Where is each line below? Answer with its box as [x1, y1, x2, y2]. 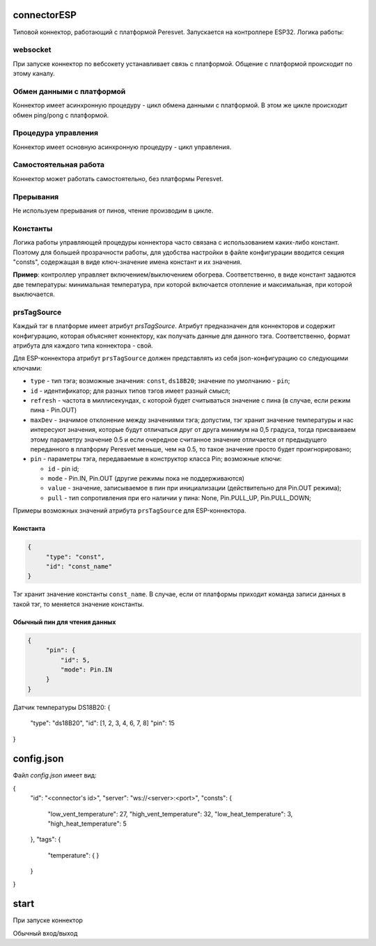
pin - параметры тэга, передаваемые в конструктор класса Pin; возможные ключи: [30, 455, 282, 463]
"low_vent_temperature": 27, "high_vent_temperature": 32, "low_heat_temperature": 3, [47, 809, 293, 818]
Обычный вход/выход [13, 929, 78, 937]
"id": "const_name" [45, 563, 113, 571]
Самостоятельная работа [13, 160, 104, 170]
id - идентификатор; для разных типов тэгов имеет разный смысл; [30, 387, 231, 395]
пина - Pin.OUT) [30, 406, 77, 414]
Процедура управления [13, 128, 99, 138]
